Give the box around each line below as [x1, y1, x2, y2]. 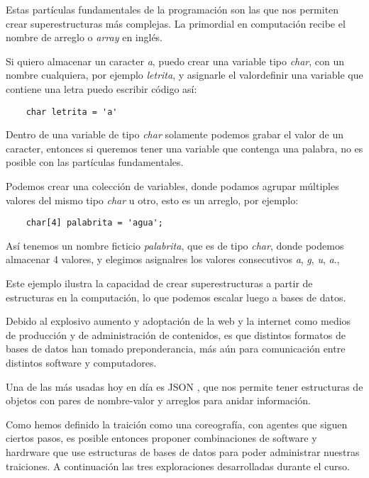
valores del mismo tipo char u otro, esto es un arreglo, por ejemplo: [6, 192, 299, 207]
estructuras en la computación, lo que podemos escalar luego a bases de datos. [6, 289, 346, 304]
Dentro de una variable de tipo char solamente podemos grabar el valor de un [6, 127, 343, 142]
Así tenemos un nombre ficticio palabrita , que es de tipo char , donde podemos [6, 238, 344, 252]
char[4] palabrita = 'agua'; [26, 218, 163, 228]
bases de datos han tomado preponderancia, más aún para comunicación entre [6, 341, 346, 356]
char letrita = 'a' [26, 106, 118, 117]
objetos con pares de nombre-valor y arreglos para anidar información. [6, 393, 311, 408]
